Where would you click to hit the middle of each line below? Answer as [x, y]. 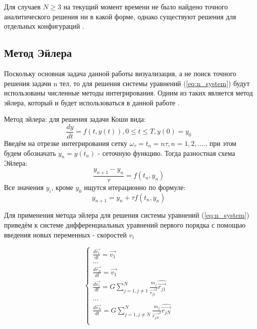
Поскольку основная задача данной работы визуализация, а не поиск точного [120, 73]
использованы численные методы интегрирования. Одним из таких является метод [128, 93]
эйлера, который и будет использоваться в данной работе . [92, 102]
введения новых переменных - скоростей [65, 234]
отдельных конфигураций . [44, 26]
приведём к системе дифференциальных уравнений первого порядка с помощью [125, 225]
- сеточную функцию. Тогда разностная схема [166, 153]
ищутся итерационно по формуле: [135, 187]
